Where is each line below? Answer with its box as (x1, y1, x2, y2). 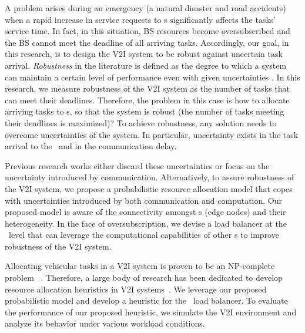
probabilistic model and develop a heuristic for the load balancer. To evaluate (5, 294, 288, 307)
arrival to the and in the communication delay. (5, 140, 177, 152)
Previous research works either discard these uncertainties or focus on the (5, 159, 270, 171)
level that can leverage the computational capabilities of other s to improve (8, 228, 279, 241)
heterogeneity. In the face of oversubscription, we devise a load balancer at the (5, 217, 287, 229)
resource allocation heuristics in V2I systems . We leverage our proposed (5, 282, 267, 295)
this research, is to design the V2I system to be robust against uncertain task (5, 48, 283, 60)
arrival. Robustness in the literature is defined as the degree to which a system (5, 59, 287, 71)
